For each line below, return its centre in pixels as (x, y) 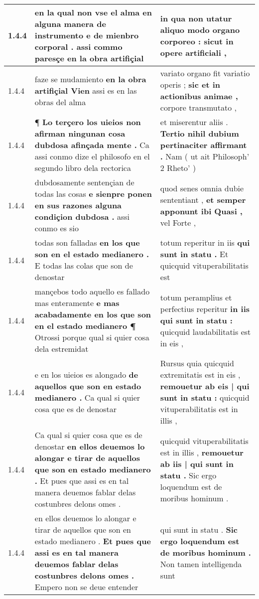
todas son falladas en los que (87, 242)
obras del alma (60, 102)
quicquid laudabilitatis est (205, 331)
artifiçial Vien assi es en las (86, 90)
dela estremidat (62, 349)
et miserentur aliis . (194, 122)
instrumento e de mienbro (87, 35)
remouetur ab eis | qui (205, 386)
